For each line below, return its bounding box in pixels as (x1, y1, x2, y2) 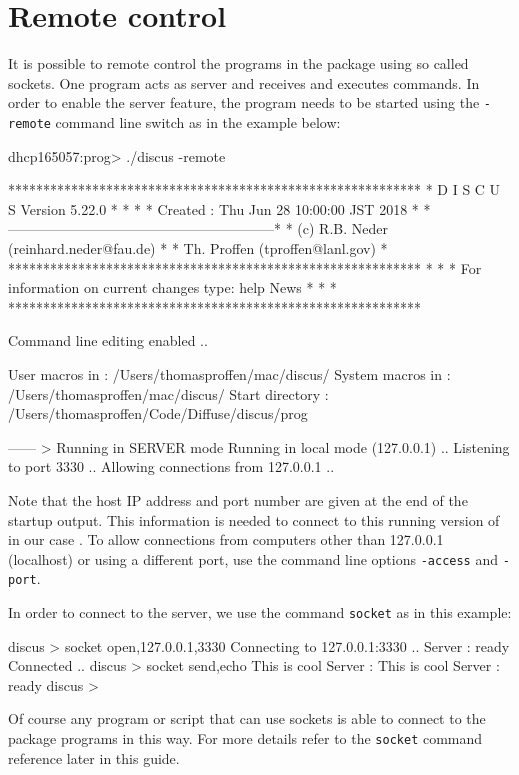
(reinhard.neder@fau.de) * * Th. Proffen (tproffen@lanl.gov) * (8, 238, 388, 258)
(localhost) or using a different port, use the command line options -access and (8, 548, 499, 569)
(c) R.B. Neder (297, 218, 388, 239)
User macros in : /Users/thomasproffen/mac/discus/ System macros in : (8, 363, 451, 384)
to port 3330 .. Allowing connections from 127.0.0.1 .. (8, 456, 335, 477)
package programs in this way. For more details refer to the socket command (8, 728, 483, 749)
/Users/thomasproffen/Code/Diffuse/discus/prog (8, 403, 308, 424)
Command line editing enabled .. (8, 330, 208, 351)
